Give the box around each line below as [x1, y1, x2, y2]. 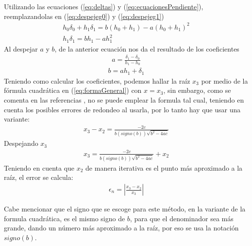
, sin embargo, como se [163, 85, 231, 95]
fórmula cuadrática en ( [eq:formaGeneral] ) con [4, 85, 142, 95]
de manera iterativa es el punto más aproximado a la [85, 162, 243, 173]
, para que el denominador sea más [130, 213, 234, 223]
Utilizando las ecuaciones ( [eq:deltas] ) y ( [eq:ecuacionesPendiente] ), [4, 1, 203, 11]
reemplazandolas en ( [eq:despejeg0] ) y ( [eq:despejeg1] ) [4, 11, 164, 21]
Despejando [4, 138, 38, 148]
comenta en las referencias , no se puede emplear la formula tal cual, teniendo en [4, 94, 244, 105]
